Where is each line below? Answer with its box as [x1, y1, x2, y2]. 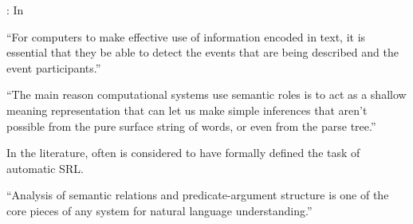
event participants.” [6, 59, 101, 76]
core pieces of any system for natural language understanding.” [6, 202, 313, 218]
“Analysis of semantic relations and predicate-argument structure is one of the [6, 187, 389, 203]
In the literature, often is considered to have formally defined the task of [6, 144, 360, 161]
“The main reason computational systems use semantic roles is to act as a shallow [6, 86, 407, 103]
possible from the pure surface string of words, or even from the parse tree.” [6, 117, 376, 134]
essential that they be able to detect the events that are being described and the [6, 44, 399, 61]
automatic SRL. [6, 159, 84, 176]
